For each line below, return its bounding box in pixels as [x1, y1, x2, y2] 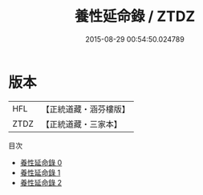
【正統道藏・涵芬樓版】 [41, 104, 131, 115]
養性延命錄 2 [19, 177, 63, 187]
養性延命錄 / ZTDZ [74, 7, 196, 26]
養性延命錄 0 [19, 157, 63, 167]
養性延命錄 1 [19, 168, 61, 177]
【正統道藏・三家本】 [41, 118, 123, 129]
